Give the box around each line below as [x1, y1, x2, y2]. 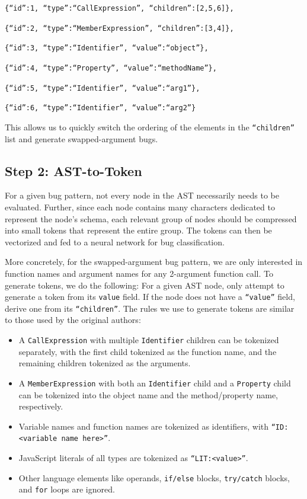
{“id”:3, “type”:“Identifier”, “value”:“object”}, [5, 44, 209, 53]
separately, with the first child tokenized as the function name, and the [18, 345, 277, 357]
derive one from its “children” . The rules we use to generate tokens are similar [5, 302, 295, 314]
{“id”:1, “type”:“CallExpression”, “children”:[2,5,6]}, [5, 4, 234, 12]
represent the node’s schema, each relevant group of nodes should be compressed [5, 212, 297, 225]
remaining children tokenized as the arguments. [18, 357, 191, 369]
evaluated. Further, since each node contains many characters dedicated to [5, 200, 275, 213]
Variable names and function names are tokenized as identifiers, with [18, 420, 268, 432]
